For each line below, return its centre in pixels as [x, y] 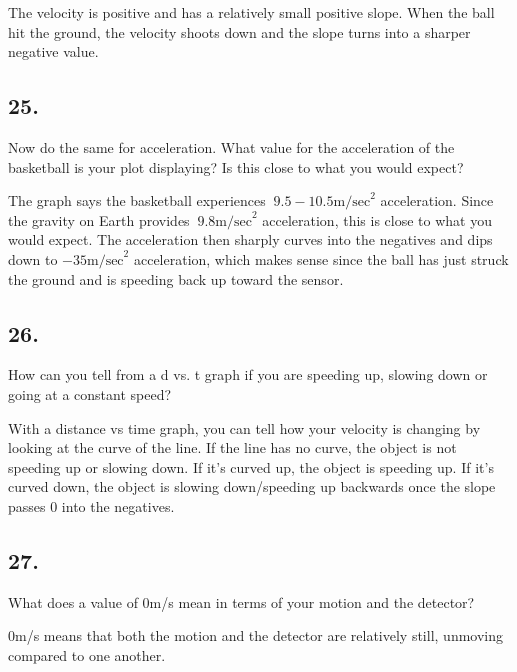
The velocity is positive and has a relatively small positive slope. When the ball [251, 12]
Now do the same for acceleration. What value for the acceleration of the [231, 146]
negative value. [53, 51]
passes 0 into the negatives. [91, 505]
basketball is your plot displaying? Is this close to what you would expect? [236, 166]
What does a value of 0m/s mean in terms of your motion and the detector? [241, 601]
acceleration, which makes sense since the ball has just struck [321, 258]
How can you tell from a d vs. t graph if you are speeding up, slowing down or [248, 374]
